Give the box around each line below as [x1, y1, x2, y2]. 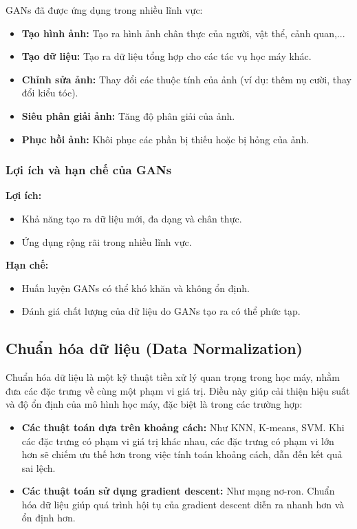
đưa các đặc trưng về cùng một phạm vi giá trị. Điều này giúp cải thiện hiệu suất [6, 383, 350, 397]
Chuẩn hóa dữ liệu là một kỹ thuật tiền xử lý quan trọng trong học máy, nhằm [6, 370, 340, 384]
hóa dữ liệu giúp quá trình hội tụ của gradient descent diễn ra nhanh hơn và [21, 497, 345, 511]
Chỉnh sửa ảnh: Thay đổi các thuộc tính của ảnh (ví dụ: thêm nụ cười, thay [21, 72, 352, 86]
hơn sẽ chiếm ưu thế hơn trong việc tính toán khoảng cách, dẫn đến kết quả [21, 447, 343, 461]
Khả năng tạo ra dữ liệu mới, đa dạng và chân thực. [21, 211, 242, 225]
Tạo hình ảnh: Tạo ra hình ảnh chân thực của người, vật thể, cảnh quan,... [21, 25, 345, 40]
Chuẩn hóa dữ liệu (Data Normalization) [6, 338, 303, 359]
